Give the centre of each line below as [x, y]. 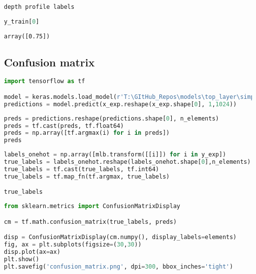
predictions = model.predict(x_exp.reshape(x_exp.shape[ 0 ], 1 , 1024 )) [120, 104]
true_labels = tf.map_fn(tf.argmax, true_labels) [87, 176]
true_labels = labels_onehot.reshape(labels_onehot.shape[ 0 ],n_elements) [128, 162]
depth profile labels [39, 7]
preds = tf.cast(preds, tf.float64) [64, 126]
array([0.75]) [27, 36]
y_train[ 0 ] [22, 21]
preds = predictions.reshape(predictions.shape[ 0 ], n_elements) [112, 118]
